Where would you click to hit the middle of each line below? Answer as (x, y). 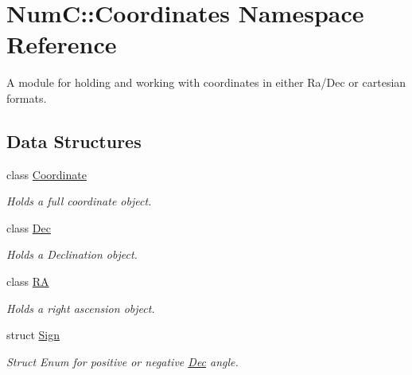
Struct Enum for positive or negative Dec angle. (122, 361)
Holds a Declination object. (72, 254)
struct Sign (33, 335)
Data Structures (74, 141)
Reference (62, 44)
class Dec (29, 227)
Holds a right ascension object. (81, 308)
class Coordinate (47, 174)
